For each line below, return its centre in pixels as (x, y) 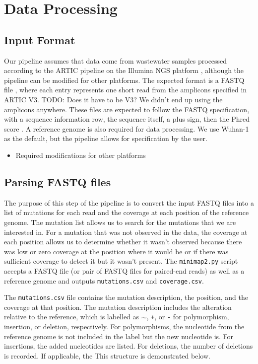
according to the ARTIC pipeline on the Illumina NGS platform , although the (124, 70)
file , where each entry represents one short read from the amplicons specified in (126, 90)
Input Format (40, 39)
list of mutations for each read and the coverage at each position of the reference (127, 212)
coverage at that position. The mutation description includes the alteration (118, 307)
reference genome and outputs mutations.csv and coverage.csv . (104, 280)
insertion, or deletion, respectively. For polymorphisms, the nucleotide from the (124, 327)
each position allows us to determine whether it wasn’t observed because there (123, 242)
